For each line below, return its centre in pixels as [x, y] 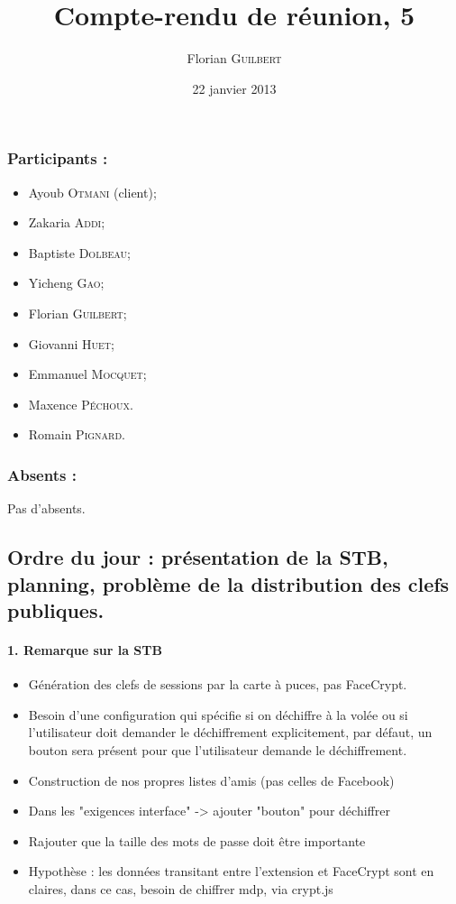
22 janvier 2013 [234, 88]
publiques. [56, 609]
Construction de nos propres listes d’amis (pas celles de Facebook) [211, 780]
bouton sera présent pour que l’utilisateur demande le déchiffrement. [218, 749]
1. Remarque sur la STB [85, 649]
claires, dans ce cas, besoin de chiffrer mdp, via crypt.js [181, 888]
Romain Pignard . [77, 434]
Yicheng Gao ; [66, 283]
